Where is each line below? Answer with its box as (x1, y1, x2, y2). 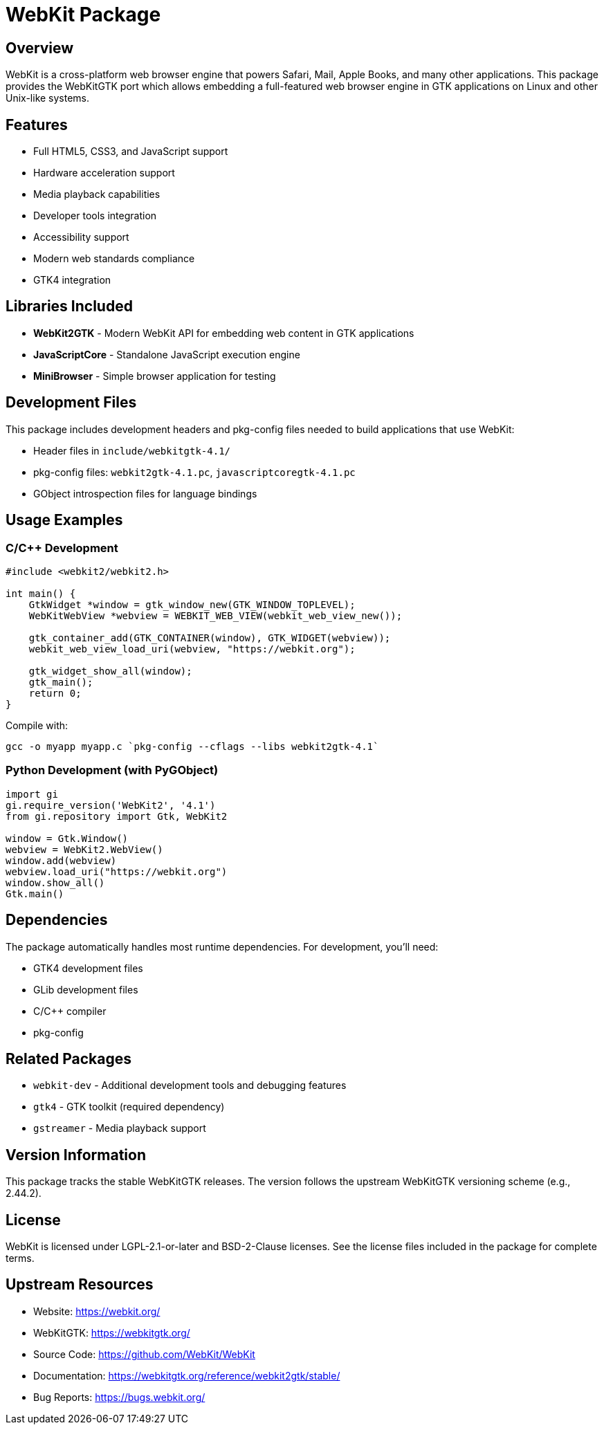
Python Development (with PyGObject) (6, 763, 219, 778)
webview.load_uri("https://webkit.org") (6, 865, 228, 877)
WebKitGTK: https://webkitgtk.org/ (33, 1326, 190, 1339)
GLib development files (33, 983, 138, 996)
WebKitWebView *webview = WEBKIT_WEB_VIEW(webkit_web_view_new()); (28, 609, 403, 621)
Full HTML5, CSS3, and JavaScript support (33, 145, 228, 158)
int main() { (6, 587, 76, 599)
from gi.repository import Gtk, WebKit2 (6, 810, 228, 822)
